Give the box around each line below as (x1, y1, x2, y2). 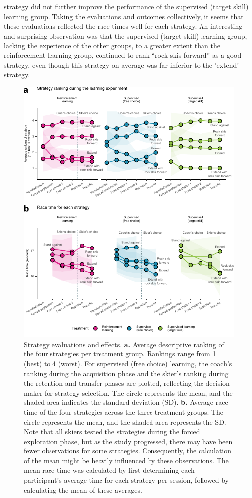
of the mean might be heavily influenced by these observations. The (24, 455, 229, 465)
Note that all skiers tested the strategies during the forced (24, 426, 200, 437)
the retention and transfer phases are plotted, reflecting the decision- (24, 378, 232, 388)
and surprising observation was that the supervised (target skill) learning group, (4, 30, 247, 41)
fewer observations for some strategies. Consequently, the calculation (24, 446, 232, 456)
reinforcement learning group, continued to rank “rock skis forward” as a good (4, 50, 242, 60)
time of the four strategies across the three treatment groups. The (24, 406, 224, 417)
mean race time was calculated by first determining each (24, 465, 195, 475)
